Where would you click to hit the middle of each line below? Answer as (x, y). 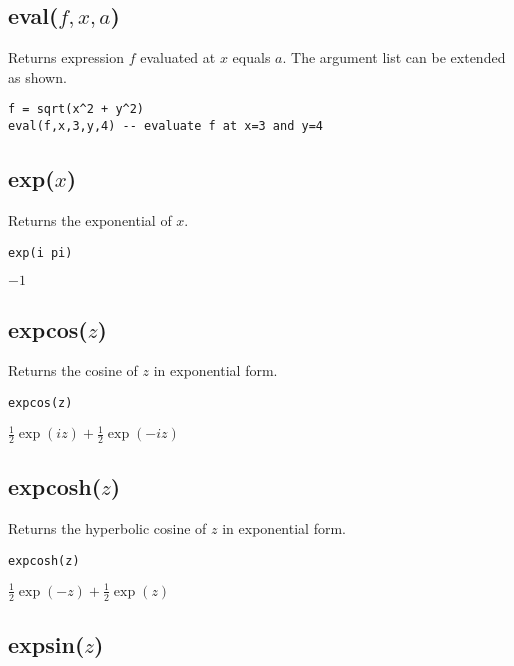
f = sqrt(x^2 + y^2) (76, 109)
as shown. (37, 76)
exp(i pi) (40, 252)
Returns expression (66, 57)
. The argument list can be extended (394, 57)
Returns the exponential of (90, 219)
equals (251, 57)
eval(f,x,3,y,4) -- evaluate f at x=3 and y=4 (165, 126)
